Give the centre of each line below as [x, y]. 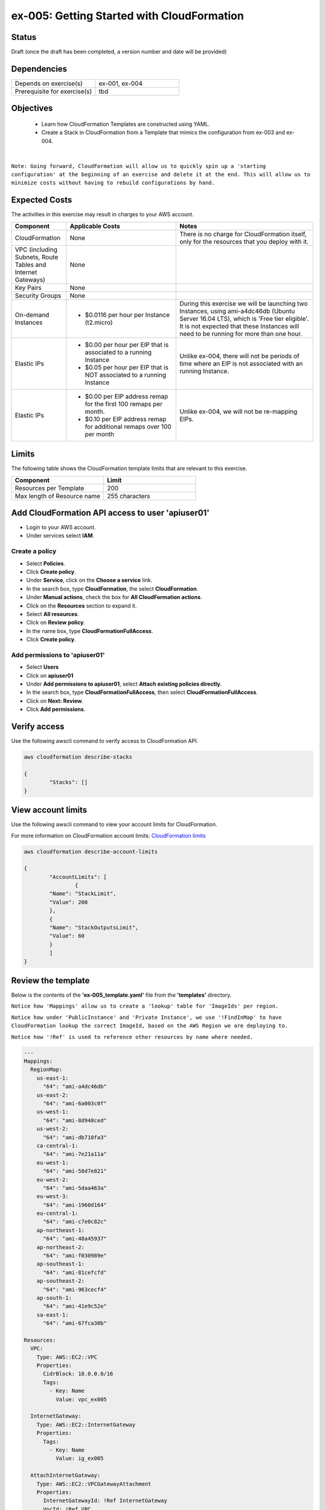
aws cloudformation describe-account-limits [91, 851]
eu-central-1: [57, 1213]
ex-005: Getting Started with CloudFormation [128, 16]
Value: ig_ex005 [79, 1458]
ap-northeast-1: [60, 1230]
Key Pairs [28, 288]
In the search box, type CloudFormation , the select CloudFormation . [112, 588]
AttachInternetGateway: [66, 1476]
